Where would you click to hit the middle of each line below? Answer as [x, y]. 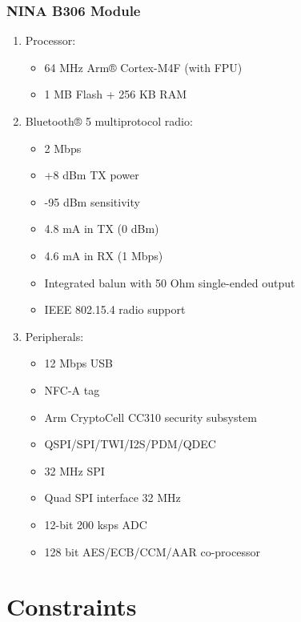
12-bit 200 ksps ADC [96, 524]
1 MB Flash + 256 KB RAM [115, 94]
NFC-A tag [72, 389]
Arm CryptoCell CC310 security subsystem [150, 417]
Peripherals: [54, 336]
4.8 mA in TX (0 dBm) [102, 229]
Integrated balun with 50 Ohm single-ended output [170, 282]
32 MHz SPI [74, 470]
